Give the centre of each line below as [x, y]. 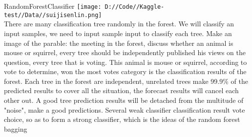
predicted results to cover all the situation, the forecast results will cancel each [121, 90]
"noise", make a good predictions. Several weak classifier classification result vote [125, 109]
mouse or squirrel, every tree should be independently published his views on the [125, 52]
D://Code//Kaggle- [135, 7]
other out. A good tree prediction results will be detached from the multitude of [124, 100]
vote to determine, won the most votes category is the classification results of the [125, 71]
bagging [16, 128]
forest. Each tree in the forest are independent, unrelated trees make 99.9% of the [126, 81]
